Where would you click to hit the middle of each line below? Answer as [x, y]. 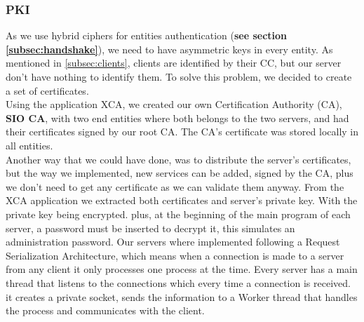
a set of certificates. [47, 90]
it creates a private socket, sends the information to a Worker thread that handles [182, 296]
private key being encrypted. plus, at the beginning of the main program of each [178, 214]
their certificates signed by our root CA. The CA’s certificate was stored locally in [182, 132]
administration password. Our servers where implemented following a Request [173, 242]
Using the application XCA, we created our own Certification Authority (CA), [174, 104]
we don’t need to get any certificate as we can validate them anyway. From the [175, 186]
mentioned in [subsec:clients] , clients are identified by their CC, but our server [174, 63]
